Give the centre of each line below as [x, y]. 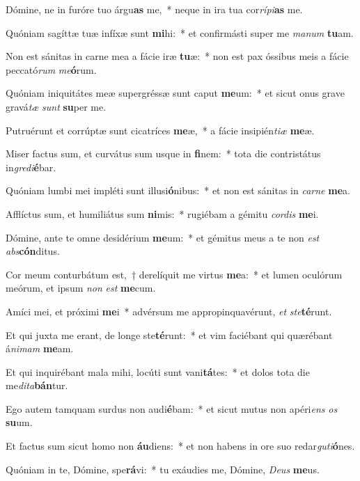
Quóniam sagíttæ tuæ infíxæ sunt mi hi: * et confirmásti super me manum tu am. [180, 32]
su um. [19, 422]
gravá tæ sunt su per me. [56, 106]
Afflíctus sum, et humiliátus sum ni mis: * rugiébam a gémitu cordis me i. [162, 213]
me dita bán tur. [37, 385]
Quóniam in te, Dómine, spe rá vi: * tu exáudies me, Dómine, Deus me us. [163, 469]
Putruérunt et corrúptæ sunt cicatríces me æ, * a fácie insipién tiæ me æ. [160, 130]
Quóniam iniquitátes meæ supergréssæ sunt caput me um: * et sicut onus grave [175, 93]
